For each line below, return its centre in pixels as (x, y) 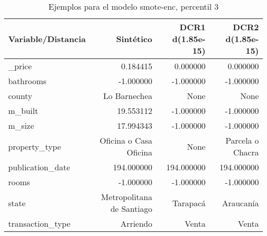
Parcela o (242, 140)
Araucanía (240, 203)
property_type (35, 146)
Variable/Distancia (47, 39)
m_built (23, 111)
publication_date (39, 167)
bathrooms (27, 81)
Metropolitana (127, 197)
